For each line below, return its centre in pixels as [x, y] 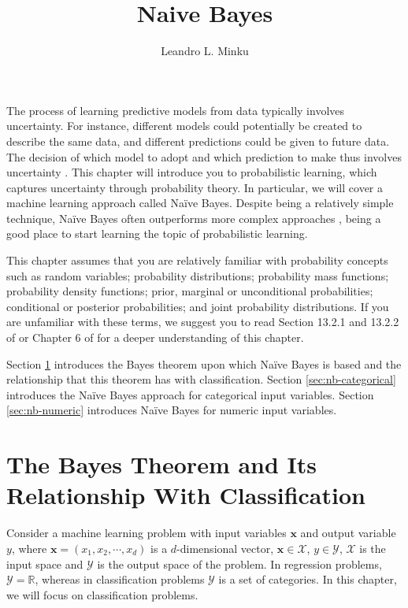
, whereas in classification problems [120, 579]
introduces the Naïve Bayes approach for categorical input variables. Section [190, 394]
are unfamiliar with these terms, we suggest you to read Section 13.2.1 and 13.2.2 [203, 322]
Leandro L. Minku [205, 51]
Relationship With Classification [186, 495]
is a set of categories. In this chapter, [308, 579]
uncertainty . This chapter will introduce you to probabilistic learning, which [192, 172]
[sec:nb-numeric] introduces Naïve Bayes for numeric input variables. [172, 410]
